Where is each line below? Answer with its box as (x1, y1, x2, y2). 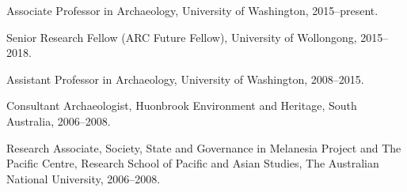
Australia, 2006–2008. (6, 112, 111, 129)
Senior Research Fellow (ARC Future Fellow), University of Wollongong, (6, 28, 357, 45)
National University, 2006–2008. (6, 170, 161, 186)
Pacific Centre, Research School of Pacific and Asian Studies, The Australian (6, 155, 379, 171)
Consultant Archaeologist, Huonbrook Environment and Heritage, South (6, 97, 357, 114)
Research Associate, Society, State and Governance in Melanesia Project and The (6, 139, 401, 156)
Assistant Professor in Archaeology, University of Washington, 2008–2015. (6, 70, 364, 87)
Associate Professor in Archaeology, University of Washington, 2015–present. (6, 2, 378, 18)
